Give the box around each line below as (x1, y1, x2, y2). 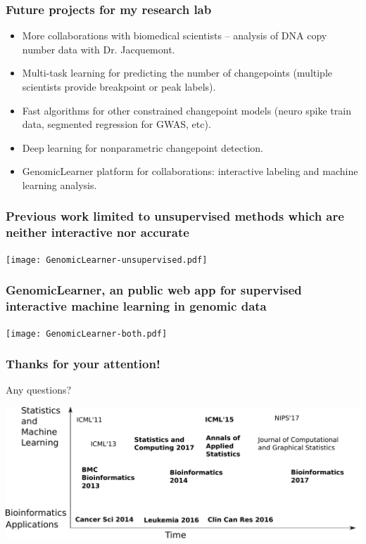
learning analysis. (22, 177, 97, 192)
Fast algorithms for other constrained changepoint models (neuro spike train (22, 103, 351, 117)
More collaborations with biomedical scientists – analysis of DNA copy (22, 28, 327, 43)
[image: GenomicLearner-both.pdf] (6, 328, 168, 339)
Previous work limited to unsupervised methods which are (6, 207, 344, 225)
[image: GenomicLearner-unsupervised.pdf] (6, 254, 208, 265)
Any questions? (6, 382, 72, 397)
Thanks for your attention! (6, 355, 160, 373)
